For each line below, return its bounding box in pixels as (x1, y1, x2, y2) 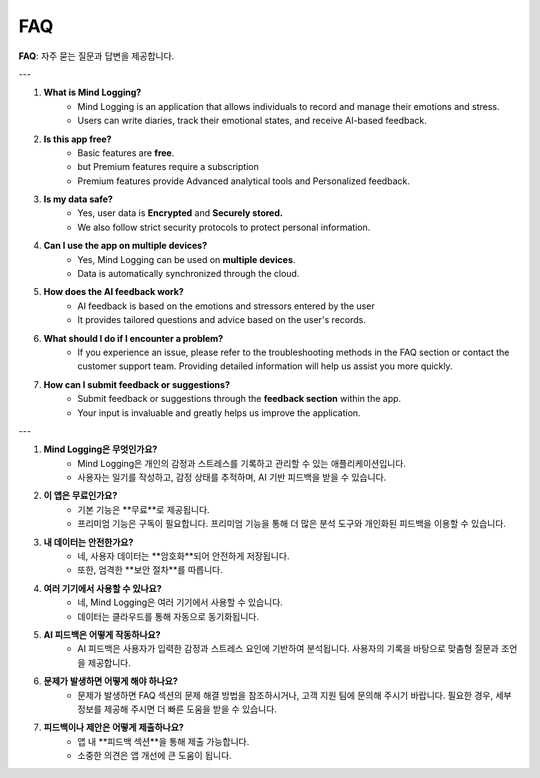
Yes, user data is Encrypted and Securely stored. (77, 207, 284, 219)
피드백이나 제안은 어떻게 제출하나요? (43, 721, 184, 734)
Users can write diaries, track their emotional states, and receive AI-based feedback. (77, 115, 427, 127)
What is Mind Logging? (43, 86, 142, 99)
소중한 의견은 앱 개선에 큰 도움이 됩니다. (77, 750, 232, 762)
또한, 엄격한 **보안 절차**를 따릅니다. (77, 564, 224, 576)
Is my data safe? (43, 193, 114, 205)
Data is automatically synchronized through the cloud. (77, 268, 300, 280)
